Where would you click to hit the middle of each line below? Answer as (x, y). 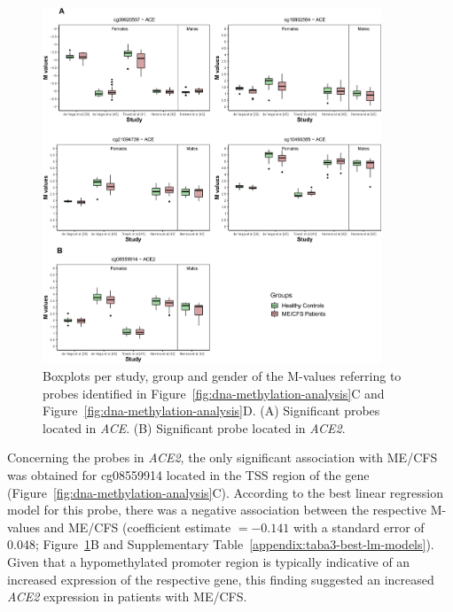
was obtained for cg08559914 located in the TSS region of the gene (188, 474)
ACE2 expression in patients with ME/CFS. (127, 597)
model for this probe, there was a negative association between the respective (217, 510)
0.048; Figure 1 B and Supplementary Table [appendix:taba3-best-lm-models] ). (221, 544)
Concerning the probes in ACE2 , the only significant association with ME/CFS (223, 457)
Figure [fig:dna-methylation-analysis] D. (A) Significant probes (211, 411)
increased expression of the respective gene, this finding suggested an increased (221, 579)
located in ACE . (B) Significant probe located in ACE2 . (194, 427)
